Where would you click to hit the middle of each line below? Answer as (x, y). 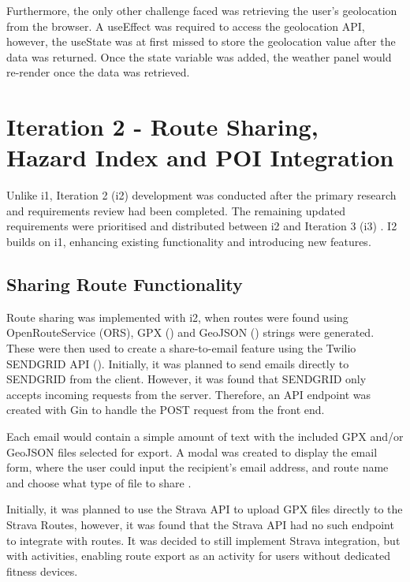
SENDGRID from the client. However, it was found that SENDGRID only (186, 379)
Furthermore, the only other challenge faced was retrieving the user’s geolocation (202, 10)
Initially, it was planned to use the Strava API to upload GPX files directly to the (205, 509)
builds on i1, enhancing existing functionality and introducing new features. (189, 242)
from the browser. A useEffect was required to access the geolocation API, (186, 26)
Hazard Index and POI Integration (200, 157)
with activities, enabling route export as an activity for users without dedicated (198, 556)
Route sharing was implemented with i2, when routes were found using (177, 317)
